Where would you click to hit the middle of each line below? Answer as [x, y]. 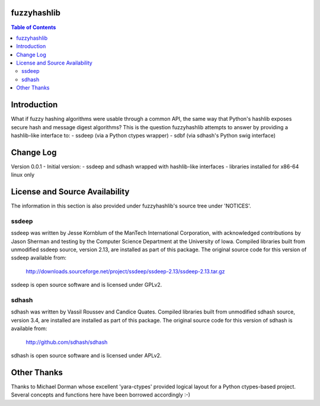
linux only [23, 175]
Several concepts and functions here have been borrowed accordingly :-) [101, 395]
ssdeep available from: [39, 258]
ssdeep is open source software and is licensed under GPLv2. [87, 285]
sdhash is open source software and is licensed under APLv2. [86, 355]
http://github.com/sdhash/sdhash [67, 342]
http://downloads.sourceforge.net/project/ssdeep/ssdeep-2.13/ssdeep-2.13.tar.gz [125, 271]
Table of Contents [33, 27]
